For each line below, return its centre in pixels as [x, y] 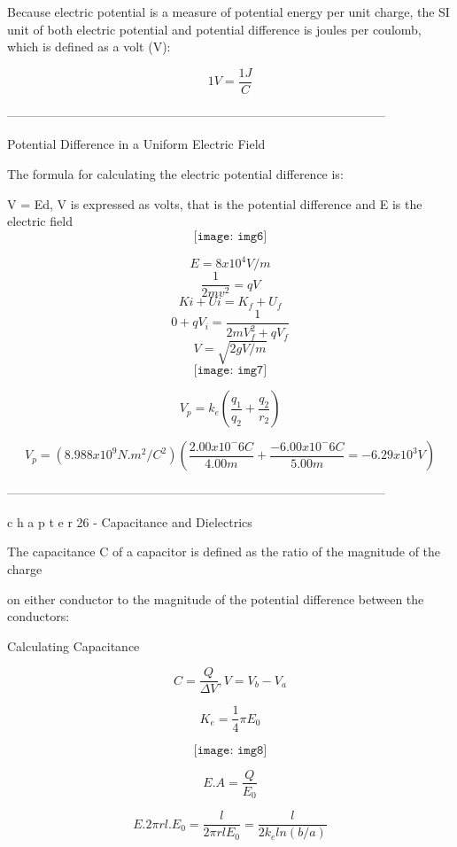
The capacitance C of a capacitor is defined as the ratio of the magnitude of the [224, 552]
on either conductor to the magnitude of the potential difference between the [216, 598]
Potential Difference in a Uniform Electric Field [136, 144]
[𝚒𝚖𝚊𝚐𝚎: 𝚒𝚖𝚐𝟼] [230, 236]
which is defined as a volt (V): [89, 47]
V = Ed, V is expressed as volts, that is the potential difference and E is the [215, 203]
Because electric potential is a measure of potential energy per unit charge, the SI [228, 12]
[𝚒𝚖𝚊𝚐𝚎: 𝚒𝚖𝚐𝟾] [230, 750]
